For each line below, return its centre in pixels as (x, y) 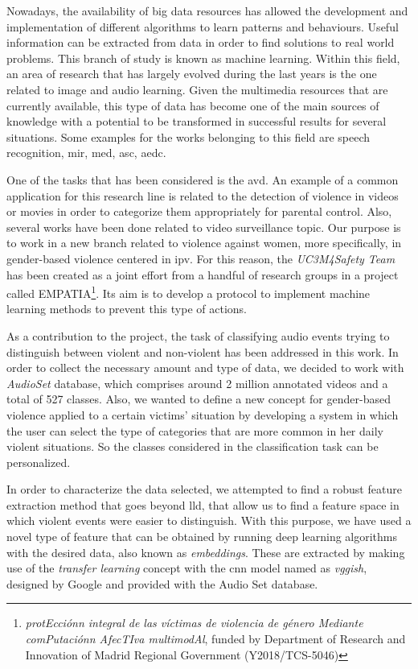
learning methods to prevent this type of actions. (127, 309)
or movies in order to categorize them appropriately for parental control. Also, (199, 211)
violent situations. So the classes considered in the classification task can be (193, 446)
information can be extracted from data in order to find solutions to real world (201, 42)
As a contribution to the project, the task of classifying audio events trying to (198, 335)
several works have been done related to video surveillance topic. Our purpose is (204, 227)
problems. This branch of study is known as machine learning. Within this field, (203, 58)
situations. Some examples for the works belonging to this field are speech (189, 136)
